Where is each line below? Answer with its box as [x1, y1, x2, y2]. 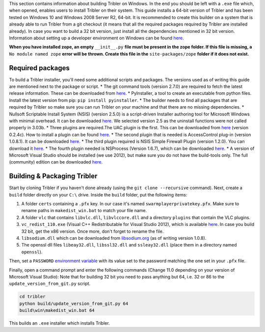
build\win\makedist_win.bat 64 [19, 307, 95, 313]
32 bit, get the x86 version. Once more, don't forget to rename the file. [21, 228, 164, 234]
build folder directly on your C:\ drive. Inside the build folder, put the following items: [9, 192, 187, 197]
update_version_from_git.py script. [9, 280, 91, 287]
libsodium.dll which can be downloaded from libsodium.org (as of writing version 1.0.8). [21, 235, 207, 241]
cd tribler [19, 294, 46, 300]
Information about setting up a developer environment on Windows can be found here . [9, 35, 184, 41]
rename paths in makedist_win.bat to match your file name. [21, 208, 147, 214]
